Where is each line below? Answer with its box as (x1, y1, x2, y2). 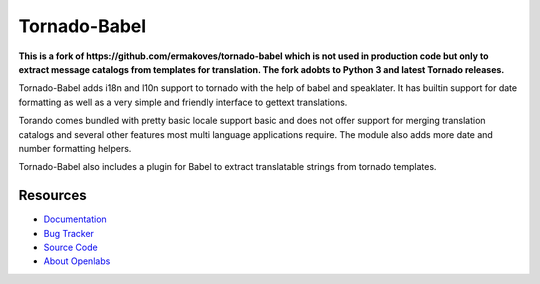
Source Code (43, 241, 99, 253)
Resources (18, 187, 87, 204)
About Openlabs (43, 255, 111, 267)
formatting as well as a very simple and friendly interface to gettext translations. (18, 96, 348, 108)
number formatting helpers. (18, 142, 132, 154)
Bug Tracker (43, 227, 95, 239)
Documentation (43, 213, 107, 225)
